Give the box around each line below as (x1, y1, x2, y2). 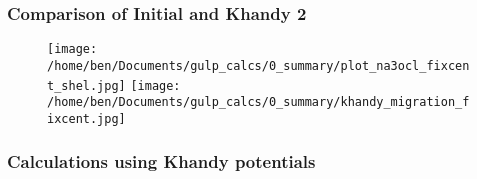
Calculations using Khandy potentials (7, 149, 316, 174)
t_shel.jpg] (47, 78, 126, 93)
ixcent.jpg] (47, 111, 126, 126)
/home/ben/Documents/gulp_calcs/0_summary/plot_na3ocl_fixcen (47, 58, 470, 73)
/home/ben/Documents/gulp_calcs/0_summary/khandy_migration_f (47, 95, 470, 110)
